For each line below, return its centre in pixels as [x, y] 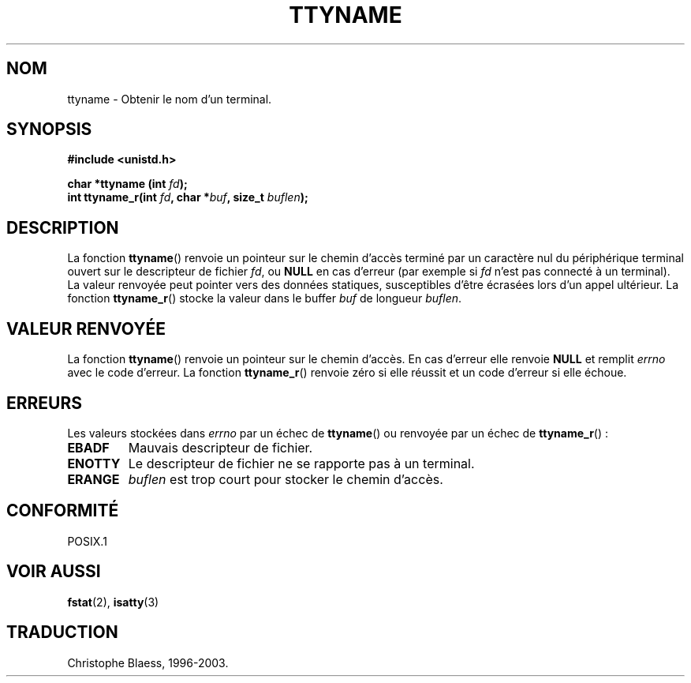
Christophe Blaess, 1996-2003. [148, 662]
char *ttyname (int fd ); [127, 184]
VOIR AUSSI [54, 572]
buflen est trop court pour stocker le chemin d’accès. [286, 479]
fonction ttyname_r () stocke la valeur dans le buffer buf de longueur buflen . [265, 298]
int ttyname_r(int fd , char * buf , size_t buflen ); [188, 197]
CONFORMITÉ [63, 511]
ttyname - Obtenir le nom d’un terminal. [170, 99]
